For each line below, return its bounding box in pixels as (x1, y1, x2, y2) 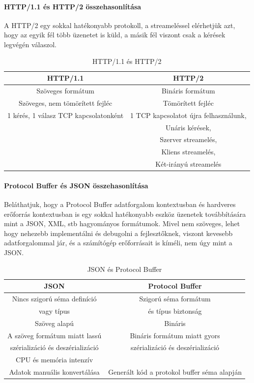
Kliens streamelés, (161, 147, 216, 157)
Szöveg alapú (35, 318, 74, 328)
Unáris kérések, (165, 122, 211, 132)
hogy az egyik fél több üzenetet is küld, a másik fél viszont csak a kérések (4, 29, 226, 40)
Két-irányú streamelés (155, 159, 222, 169)
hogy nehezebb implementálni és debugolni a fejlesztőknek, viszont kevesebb (4, 228, 233, 238)
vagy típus (39, 305, 70, 316)
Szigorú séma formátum (139, 293, 211, 303)
